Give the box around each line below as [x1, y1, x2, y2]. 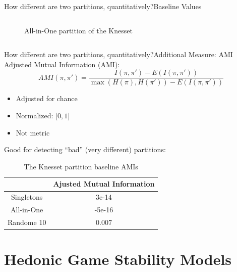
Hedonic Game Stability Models [4, 249, 232, 269]
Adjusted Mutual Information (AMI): [4, 59, 120, 69]
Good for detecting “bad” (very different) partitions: [4, 144, 166, 155]
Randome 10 [8, 216, 46, 227]
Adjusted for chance [16, 93, 78, 104]
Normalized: [16, 110, 53, 121]
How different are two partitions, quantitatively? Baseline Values [4, 1, 202, 11]
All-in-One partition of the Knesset [24, 25, 133, 35]
